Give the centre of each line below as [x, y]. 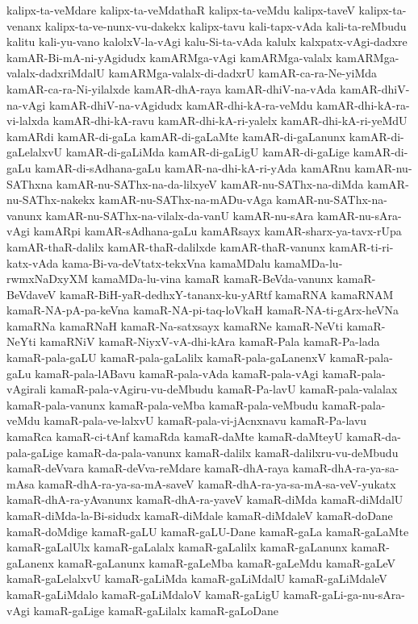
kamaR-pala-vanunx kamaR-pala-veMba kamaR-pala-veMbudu [163, 404]
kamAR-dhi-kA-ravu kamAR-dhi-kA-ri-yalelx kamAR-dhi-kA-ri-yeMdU [230, 121]
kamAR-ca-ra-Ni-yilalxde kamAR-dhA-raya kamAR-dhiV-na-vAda [171, 88]
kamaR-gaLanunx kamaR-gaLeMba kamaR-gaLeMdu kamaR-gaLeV [227, 562]
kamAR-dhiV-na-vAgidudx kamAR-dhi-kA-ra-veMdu [181, 104]
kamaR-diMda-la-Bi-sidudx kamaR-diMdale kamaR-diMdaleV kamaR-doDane [200, 515]
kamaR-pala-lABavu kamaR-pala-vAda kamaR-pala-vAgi [177, 373]
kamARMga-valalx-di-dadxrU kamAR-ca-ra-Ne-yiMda [243, 73]
